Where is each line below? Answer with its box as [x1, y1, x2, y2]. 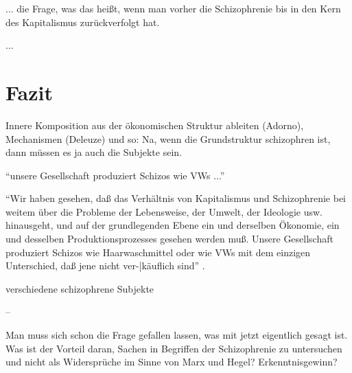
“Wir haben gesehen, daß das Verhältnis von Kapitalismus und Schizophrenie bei [5, 191, 346, 205]
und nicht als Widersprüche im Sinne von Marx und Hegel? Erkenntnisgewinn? [5, 354, 338, 369]
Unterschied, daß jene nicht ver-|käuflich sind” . [5, 258, 205, 273]
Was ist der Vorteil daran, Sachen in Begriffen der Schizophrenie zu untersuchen [5, 341, 342, 355]
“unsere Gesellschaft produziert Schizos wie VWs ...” [5, 168, 225, 182]
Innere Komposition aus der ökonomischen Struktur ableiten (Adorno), [5, 117, 304, 132]
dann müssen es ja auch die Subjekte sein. [5, 145, 182, 159]
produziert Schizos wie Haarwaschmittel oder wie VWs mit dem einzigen [5, 245, 311, 259]
